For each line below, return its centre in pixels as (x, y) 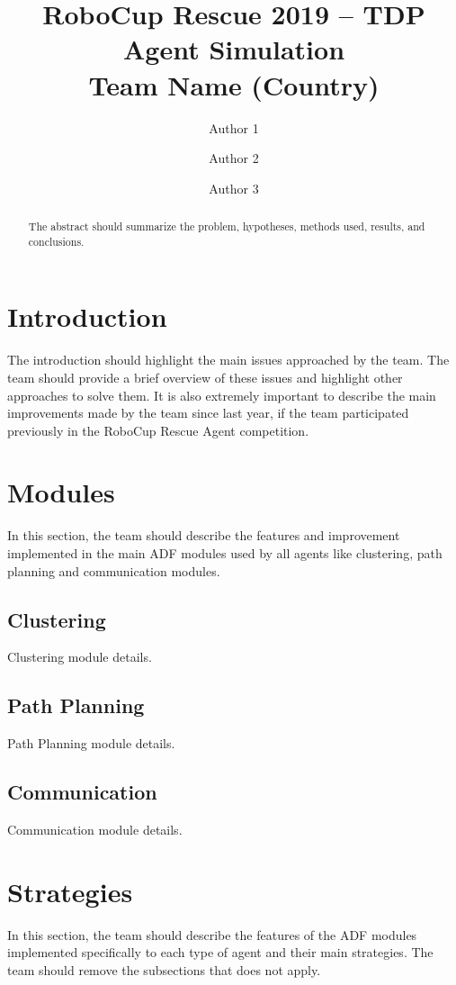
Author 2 (234, 158)
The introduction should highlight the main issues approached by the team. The (228, 360)
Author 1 (234, 127)
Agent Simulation (234, 49)
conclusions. (56, 241)
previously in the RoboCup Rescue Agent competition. (158, 430)
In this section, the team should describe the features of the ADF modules (212, 934)
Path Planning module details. (91, 743)
